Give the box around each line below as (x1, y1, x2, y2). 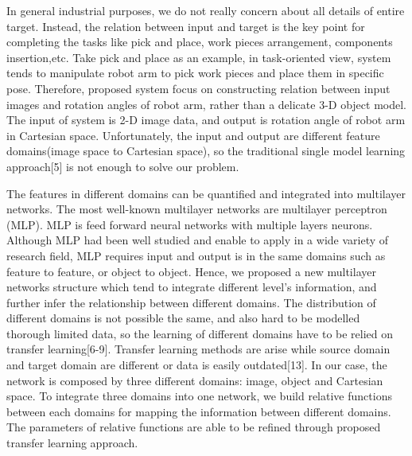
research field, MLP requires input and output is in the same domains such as (6, 247, 386, 263)
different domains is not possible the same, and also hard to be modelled (6, 310, 360, 326)
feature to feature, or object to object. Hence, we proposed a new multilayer (6, 263, 376, 279)
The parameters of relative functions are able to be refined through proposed (6, 419, 381, 435)
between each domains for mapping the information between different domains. (6, 403, 391, 419)
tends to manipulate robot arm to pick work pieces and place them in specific (6, 64, 384, 81)
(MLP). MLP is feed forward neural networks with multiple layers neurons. (6, 216, 373, 232)
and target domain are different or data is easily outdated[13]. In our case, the (6, 357, 387, 373)
